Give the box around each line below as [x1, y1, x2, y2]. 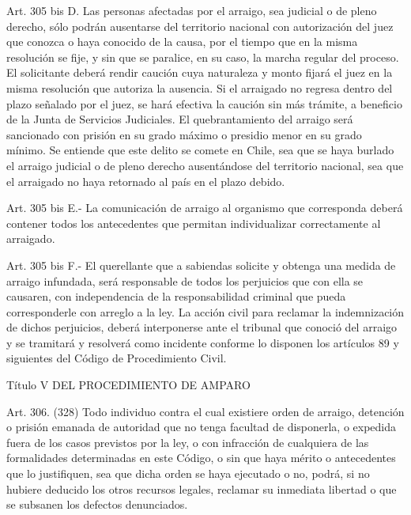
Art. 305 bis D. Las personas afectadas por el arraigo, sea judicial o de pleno [6, 2, 377, 18]
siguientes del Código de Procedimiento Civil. [6, 350, 227, 366]
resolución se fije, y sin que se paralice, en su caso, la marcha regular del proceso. [6, 48, 399, 65]
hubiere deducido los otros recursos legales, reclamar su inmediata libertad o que [6, 480, 397, 497]
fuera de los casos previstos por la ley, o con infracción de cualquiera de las [6, 434, 369, 450]
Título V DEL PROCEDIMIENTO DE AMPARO [6, 377, 251, 393]
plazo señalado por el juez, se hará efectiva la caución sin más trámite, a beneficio [6, 95, 402, 112]
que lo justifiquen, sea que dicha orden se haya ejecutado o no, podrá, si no [6, 465, 370, 482]
